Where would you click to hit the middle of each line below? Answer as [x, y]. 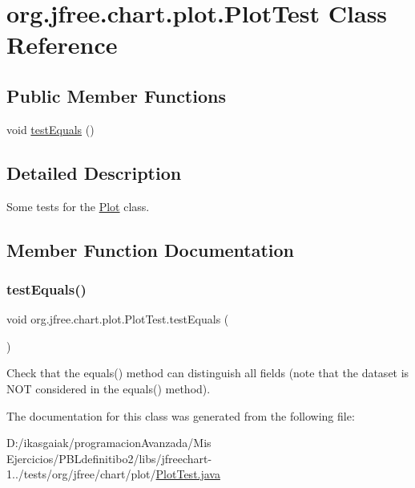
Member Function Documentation [151, 249]
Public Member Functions [116, 95]
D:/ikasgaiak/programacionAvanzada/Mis [109, 443]
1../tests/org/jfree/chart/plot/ [81, 474]
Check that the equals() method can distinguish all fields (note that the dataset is [208, 373]
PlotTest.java [188, 474]
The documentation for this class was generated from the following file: [181, 415]
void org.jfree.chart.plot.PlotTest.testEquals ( [118, 319]
